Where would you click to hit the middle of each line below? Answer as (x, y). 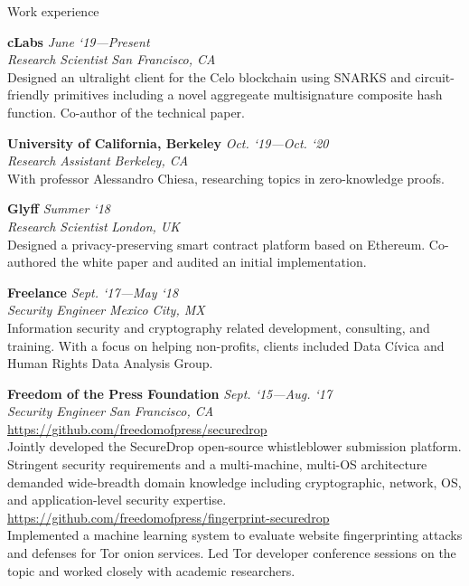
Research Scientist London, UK (94, 226)
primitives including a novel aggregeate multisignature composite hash (248, 95)
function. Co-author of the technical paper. (127, 112)
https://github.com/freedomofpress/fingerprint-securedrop (169, 517)
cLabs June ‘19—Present (79, 41)
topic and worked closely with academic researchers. (151, 570)
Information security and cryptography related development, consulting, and (219, 327)
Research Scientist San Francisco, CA (112, 59)
